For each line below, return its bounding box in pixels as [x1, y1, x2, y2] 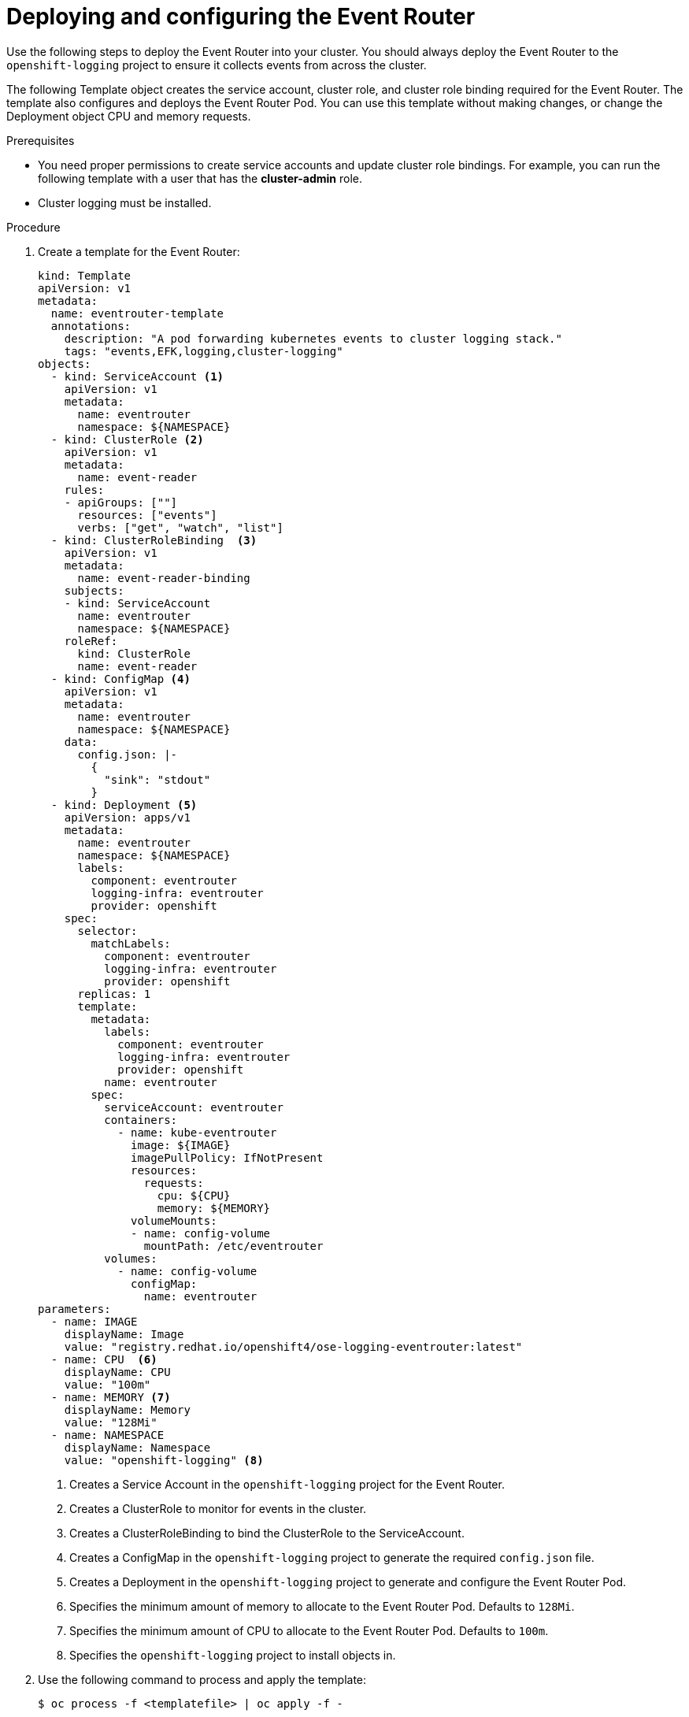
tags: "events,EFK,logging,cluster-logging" [64, 344, 343, 358]
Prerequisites [6, 133, 75, 147]
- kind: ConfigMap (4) [50, 672, 191, 685]
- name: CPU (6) [50, 1352, 157, 1366]
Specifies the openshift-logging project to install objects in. [69, 1648, 396, 1662]
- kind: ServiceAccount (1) [50, 369, 224, 383]
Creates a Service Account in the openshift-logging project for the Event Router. [69, 1477, 505, 1491]
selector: [77, 924, 138, 937]
